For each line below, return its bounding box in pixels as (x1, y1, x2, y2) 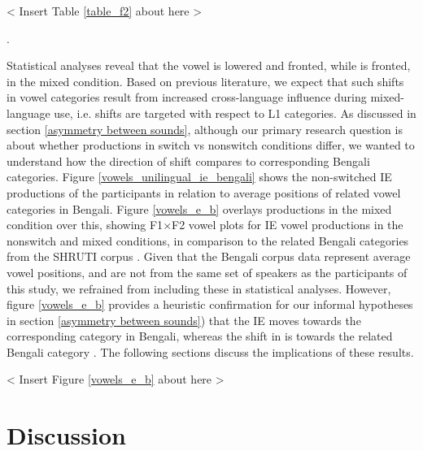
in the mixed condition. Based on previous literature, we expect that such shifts (7, 72, 404, 89)
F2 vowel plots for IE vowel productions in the (172, 216, 403, 233)
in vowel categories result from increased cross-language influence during (7, 89, 367, 106)
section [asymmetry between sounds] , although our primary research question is (7, 120, 403, 137)
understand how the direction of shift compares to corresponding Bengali (7, 152, 370, 169)
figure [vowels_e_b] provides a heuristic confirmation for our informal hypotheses (7, 296, 413, 313)
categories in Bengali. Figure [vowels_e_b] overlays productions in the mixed (7, 200, 392, 217)
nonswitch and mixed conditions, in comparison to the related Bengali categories (7, 232, 409, 249)
